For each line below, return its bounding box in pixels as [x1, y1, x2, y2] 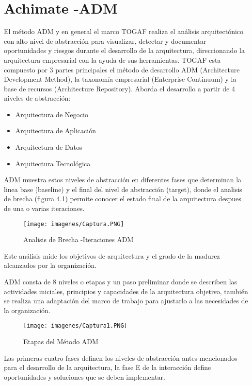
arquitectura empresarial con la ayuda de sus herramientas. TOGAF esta [4, 54, 221, 65]
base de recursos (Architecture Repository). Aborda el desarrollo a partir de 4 [4, 83, 235, 93]
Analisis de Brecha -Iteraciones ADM [23, 234, 134, 245]
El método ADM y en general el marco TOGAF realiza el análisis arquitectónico [4, 26, 244, 36]
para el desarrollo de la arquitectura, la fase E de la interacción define [4, 362, 211, 372]
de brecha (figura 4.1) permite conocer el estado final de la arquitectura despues [4, 193, 241, 204]
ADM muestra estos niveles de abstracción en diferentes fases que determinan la [4, 175, 242, 185]
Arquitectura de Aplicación [15, 125, 96, 136]
